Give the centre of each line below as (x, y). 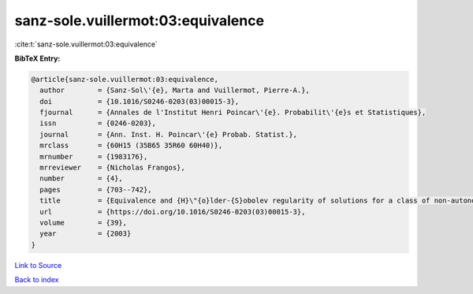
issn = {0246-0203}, (98, 123)
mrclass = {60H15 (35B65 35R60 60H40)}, (131, 145)
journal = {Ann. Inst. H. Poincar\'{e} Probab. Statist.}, (169, 134)
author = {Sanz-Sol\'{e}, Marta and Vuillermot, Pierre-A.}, (175, 90)
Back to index (37, 280)
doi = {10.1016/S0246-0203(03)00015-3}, (140, 101)
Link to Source (38, 265)
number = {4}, (82, 179)
